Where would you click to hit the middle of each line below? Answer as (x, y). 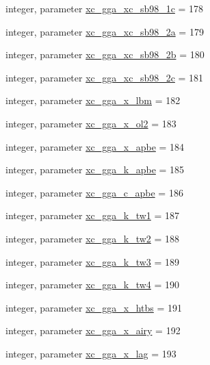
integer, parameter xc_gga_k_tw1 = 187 (93, 215)
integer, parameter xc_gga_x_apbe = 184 (95, 146)
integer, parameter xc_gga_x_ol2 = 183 (91, 123)
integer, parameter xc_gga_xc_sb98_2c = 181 (105, 77)
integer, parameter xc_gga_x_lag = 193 (91, 353)
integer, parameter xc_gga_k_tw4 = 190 (93, 285)
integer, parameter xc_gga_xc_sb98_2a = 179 (105, 31)
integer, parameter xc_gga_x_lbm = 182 (93, 100)
